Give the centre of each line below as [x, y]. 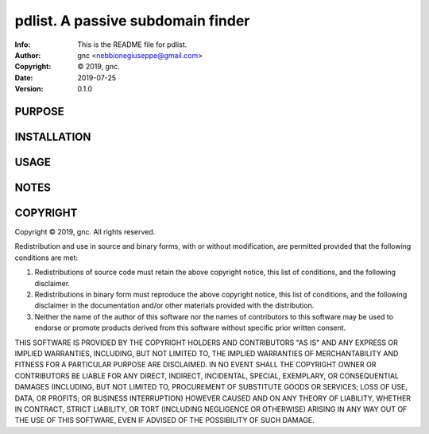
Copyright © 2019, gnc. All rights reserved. [85, 232]
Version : [29, 89]
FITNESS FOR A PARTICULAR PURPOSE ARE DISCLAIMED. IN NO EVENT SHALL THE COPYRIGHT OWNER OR [195, 365]
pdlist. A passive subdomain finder [132, 21]
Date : [24, 77]
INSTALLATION [53, 136]
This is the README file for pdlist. [132, 45]
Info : [23, 45]
